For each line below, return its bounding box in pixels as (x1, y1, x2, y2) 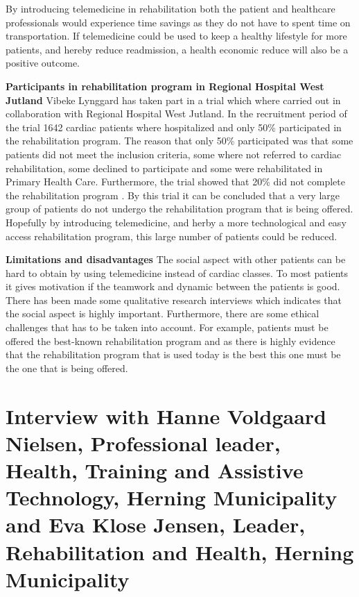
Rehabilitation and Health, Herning (6, 537, 354, 566)
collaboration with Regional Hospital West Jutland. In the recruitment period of (6, 106, 347, 121)
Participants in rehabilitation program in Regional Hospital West (6, 78, 324, 93)
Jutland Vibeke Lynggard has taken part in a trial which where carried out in (6, 92, 341, 107)
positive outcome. (6, 56, 80, 70)
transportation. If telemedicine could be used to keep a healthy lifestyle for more (6, 28, 347, 43)
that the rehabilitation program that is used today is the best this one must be (6, 347, 341, 362)
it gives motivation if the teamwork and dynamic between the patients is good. (6, 279, 340, 294)
